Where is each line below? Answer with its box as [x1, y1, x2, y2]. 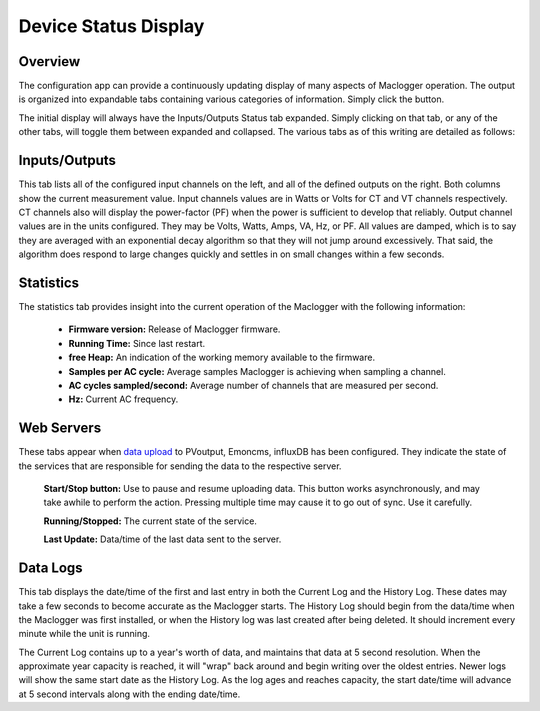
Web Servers [18, 420, 102, 437]
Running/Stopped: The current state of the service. [43, 515, 257, 527]
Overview [18, 53, 81, 70]
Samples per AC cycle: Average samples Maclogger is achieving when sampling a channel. [68, 365, 447, 377]
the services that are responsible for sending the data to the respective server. [18, 460, 342, 472]
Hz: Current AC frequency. [68, 393, 179, 405]
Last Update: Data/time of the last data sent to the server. [43, 533, 282, 545]
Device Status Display [18, 15, 205, 37]
